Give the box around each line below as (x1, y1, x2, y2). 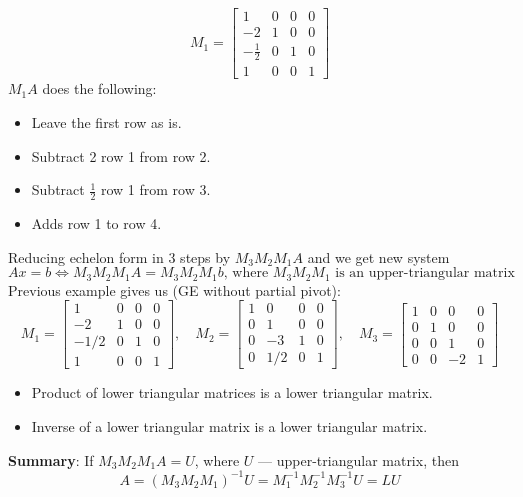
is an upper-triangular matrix (335, 266, 515, 281)
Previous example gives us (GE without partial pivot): (8, 279, 341, 300)
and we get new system (307, 246, 450, 267)
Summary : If (8, 449, 94, 470)
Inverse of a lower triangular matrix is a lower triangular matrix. (31, 416, 428, 437)
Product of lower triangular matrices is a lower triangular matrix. (31, 382, 433, 403)
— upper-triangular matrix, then (258, 449, 459, 470)
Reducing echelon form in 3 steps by (8, 246, 231, 267)
